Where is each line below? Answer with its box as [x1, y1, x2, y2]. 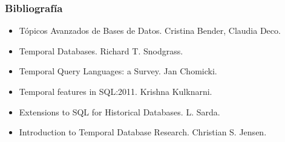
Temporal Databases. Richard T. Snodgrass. [19, 44, 183, 57]
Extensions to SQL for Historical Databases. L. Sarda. [19, 105, 220, 118]
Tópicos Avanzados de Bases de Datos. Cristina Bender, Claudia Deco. [19, 24, 281, 37]
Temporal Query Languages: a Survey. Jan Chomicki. [19, 65, 217, 77]
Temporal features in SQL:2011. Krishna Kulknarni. [19, 85, 212, 97]
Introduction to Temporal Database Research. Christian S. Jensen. [19, 126, 267, 138]
